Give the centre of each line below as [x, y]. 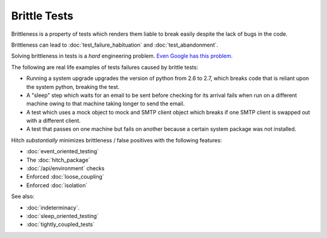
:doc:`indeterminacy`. [53, 207]
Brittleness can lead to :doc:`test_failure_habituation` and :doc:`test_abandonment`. [115, 45]
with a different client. [54, 121]
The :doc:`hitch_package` [58, 160]
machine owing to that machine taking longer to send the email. [105, 104]
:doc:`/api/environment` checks [65, 168]
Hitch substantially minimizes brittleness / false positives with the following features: [117, 140]
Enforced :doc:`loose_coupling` [65, 177]
